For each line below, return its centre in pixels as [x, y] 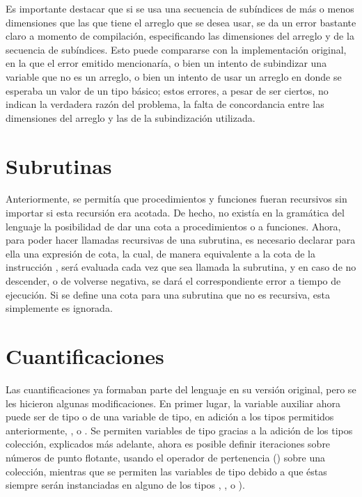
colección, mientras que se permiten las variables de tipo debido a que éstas [166, 471]
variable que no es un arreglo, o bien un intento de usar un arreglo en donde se [174, 76]
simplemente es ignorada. [59, 308]
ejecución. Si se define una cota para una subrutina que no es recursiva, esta [168, 294]
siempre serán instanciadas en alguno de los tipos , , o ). [125, 485]
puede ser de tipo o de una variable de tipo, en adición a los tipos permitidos [170, 417]
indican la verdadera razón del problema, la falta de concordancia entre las [165, 104]
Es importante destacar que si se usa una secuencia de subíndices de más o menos [180, 8]
